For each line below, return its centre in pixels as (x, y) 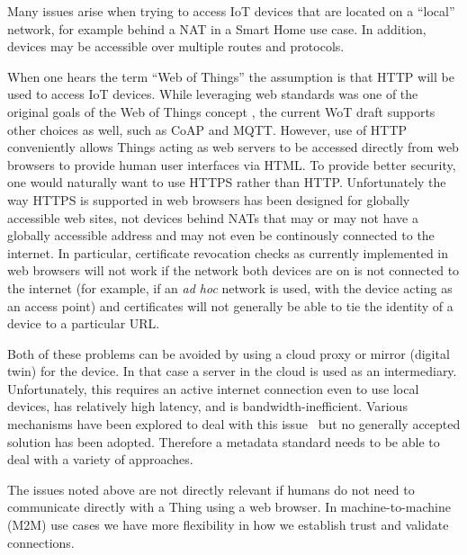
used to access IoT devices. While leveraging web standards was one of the (213, 94)
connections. (41, 542)
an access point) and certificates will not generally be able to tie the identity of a (230, 305)
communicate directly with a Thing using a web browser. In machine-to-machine (229, 507)
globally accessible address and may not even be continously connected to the (221, 235)
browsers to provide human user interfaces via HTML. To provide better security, (232, 164)
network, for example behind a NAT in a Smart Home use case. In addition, (217, 28)
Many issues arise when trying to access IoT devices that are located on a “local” (231, 11)
